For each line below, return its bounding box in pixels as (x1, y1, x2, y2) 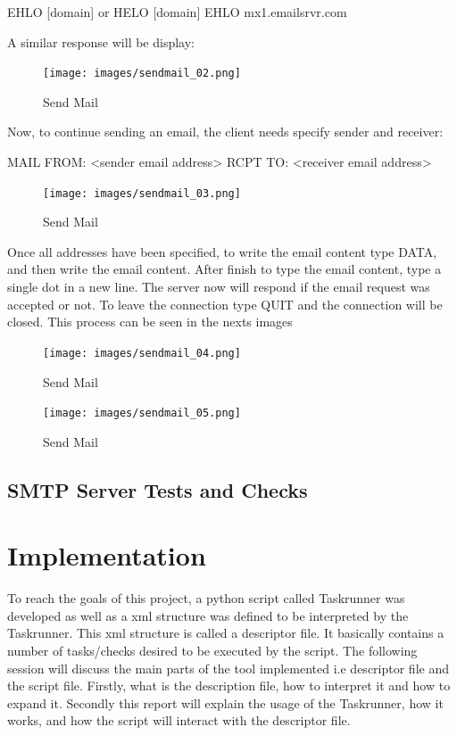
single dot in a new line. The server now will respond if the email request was (7, 277, 430, 296)
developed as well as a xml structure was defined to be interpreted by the (7, 606, 409, 624)
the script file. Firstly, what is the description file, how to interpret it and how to (7, 676, 451, 695)
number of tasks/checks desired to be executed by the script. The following (7, 641, 418, 660)
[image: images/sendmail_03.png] (43, 186, 241, 200)
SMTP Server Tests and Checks (7, 475, 308, 503)
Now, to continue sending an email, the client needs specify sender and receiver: (7, 122, 444, 141)
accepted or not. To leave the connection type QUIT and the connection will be (7, 294, 443, 313)
